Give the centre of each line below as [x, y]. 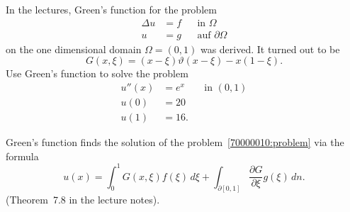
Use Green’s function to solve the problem [97, 73]
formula [22, 156]
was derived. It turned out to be [270, 49]
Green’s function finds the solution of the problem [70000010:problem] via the [175, 141]
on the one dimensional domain [74, 49]
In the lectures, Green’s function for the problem [111, 9]
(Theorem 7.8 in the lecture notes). [83, 200]
